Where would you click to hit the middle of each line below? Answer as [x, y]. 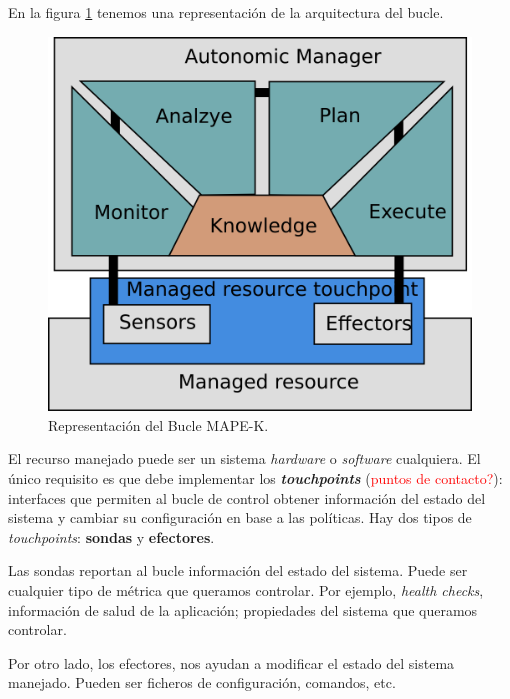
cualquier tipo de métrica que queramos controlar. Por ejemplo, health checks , [246, 590]
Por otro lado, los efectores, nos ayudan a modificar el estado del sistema [231, 662]
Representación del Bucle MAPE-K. [158, 424]
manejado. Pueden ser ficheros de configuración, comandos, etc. [202, 682]
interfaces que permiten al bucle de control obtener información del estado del [247, 497]
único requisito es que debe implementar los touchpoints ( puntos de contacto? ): [255, 478]
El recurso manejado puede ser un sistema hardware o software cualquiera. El [244, 458]
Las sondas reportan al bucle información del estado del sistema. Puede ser [238, 570]
